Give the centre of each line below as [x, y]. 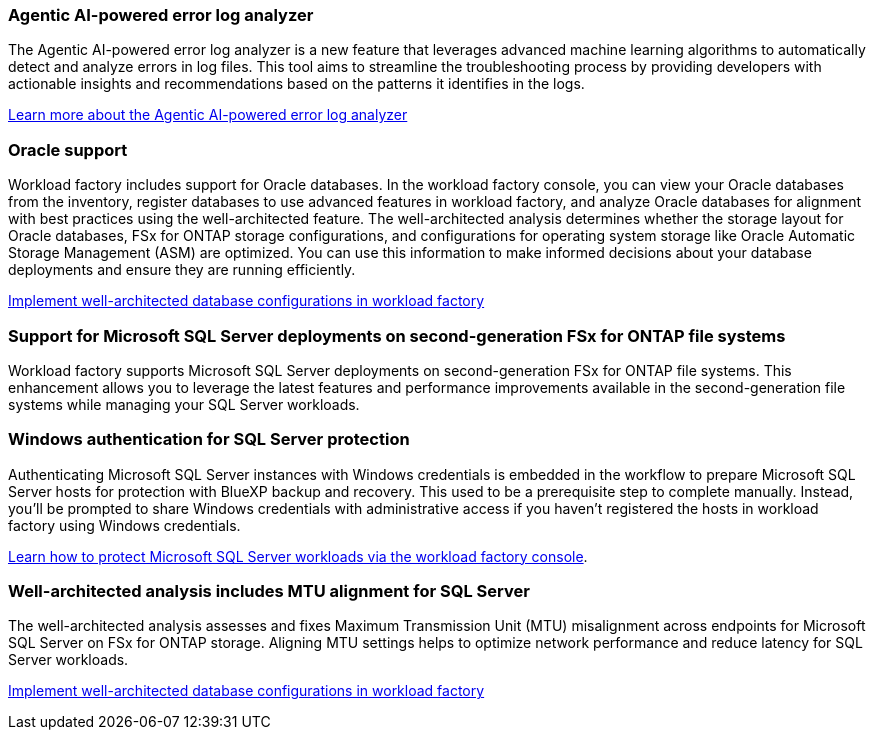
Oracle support [68, 149]
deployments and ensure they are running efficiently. [182, 270]
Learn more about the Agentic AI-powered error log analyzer [208, 115]
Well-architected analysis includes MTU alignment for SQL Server [269, 591]
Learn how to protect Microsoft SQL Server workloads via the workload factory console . [298, 556]
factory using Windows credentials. [124, 525]
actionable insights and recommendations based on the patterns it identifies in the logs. [296, 84]
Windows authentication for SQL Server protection [209, 439]
